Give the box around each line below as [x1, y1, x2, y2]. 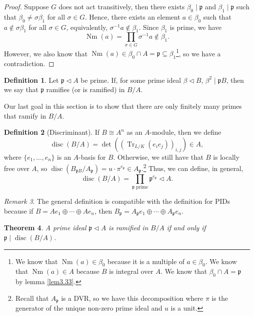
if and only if [167, 222, 206, 233]
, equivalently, [66, 22, 108, 32]
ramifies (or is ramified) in [46, 84, 125, 95]
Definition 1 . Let [4, 74, 59, 85]
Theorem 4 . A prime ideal [4, 222, 86, 233]
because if [4, 205, 33, 216]
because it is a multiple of [107, 256, 185, 266]
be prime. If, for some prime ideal [81, 74, 181, 85]
